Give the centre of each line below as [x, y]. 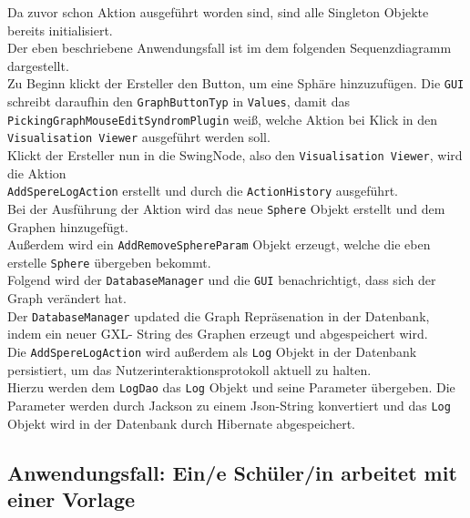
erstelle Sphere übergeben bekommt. [109, 262]
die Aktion [37, 173]
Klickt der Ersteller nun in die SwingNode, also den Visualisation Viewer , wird [235, 155]
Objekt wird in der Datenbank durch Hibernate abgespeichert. [182, 423]
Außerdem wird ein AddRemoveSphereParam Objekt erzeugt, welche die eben [219, 244]
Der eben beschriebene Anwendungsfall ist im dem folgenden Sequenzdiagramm [230, 48]
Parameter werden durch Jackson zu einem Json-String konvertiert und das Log [229, 405]
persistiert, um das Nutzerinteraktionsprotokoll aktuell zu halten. [189, 369]
